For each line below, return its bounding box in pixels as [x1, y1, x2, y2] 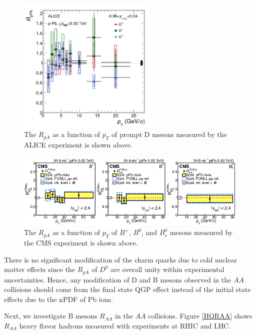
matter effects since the [4, 264, 75, 274]
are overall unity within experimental [110, 264, 224, 274]
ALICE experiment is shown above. [24, 139, 132, 150]
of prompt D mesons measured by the [111, 129, 227, 139]
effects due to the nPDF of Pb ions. [4, 293, 113, 304]
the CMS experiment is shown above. [24, 237, 138, 247]
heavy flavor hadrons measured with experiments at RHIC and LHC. [19, 320, 231, 330]
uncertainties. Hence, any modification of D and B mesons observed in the [4, 274, 231, 284]
